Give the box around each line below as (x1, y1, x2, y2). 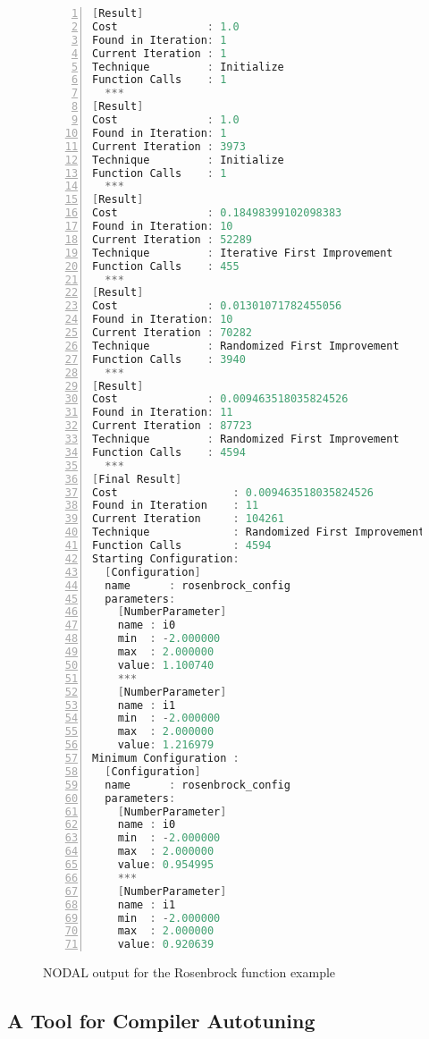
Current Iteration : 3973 (92, 139, 246, 153)
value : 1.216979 (117, 739, 214, 752)
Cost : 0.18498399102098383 (92, 207, 342, 220)
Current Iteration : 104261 (92, 512, 284, 526)
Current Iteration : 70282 (92, 326, 252, 339)
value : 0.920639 (117, 938, 214, 951)
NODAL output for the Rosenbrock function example (43, 963, 336, 982)
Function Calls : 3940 (92, 352, 246, 366)
